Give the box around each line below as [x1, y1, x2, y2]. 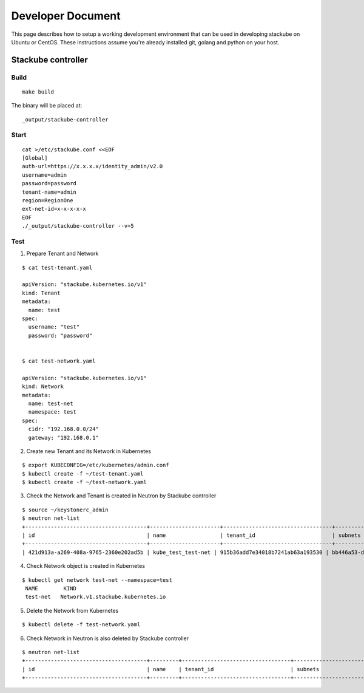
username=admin [22, 171, 67, 179]
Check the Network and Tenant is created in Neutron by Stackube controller [26, 492, 217, 499]
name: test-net [28, 400, 73, 407]
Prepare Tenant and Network [26, 250, 99, 258]
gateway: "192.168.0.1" [28, 434, 99, 441]
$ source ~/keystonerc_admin [22, 506, 109, 513]
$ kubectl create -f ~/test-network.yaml [22, 479, 147, 486]
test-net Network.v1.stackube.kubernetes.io [25, 593, 166, 601]
